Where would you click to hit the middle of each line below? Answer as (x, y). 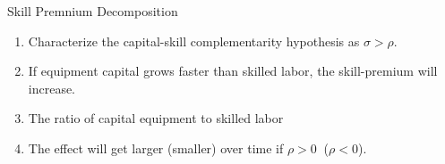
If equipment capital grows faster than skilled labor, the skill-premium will (233, 71)
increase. (52, 88)
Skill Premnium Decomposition (93, 11)
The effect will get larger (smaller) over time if (156, 148)
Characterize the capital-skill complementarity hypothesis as (194, 41)
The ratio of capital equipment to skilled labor (156, 118)
